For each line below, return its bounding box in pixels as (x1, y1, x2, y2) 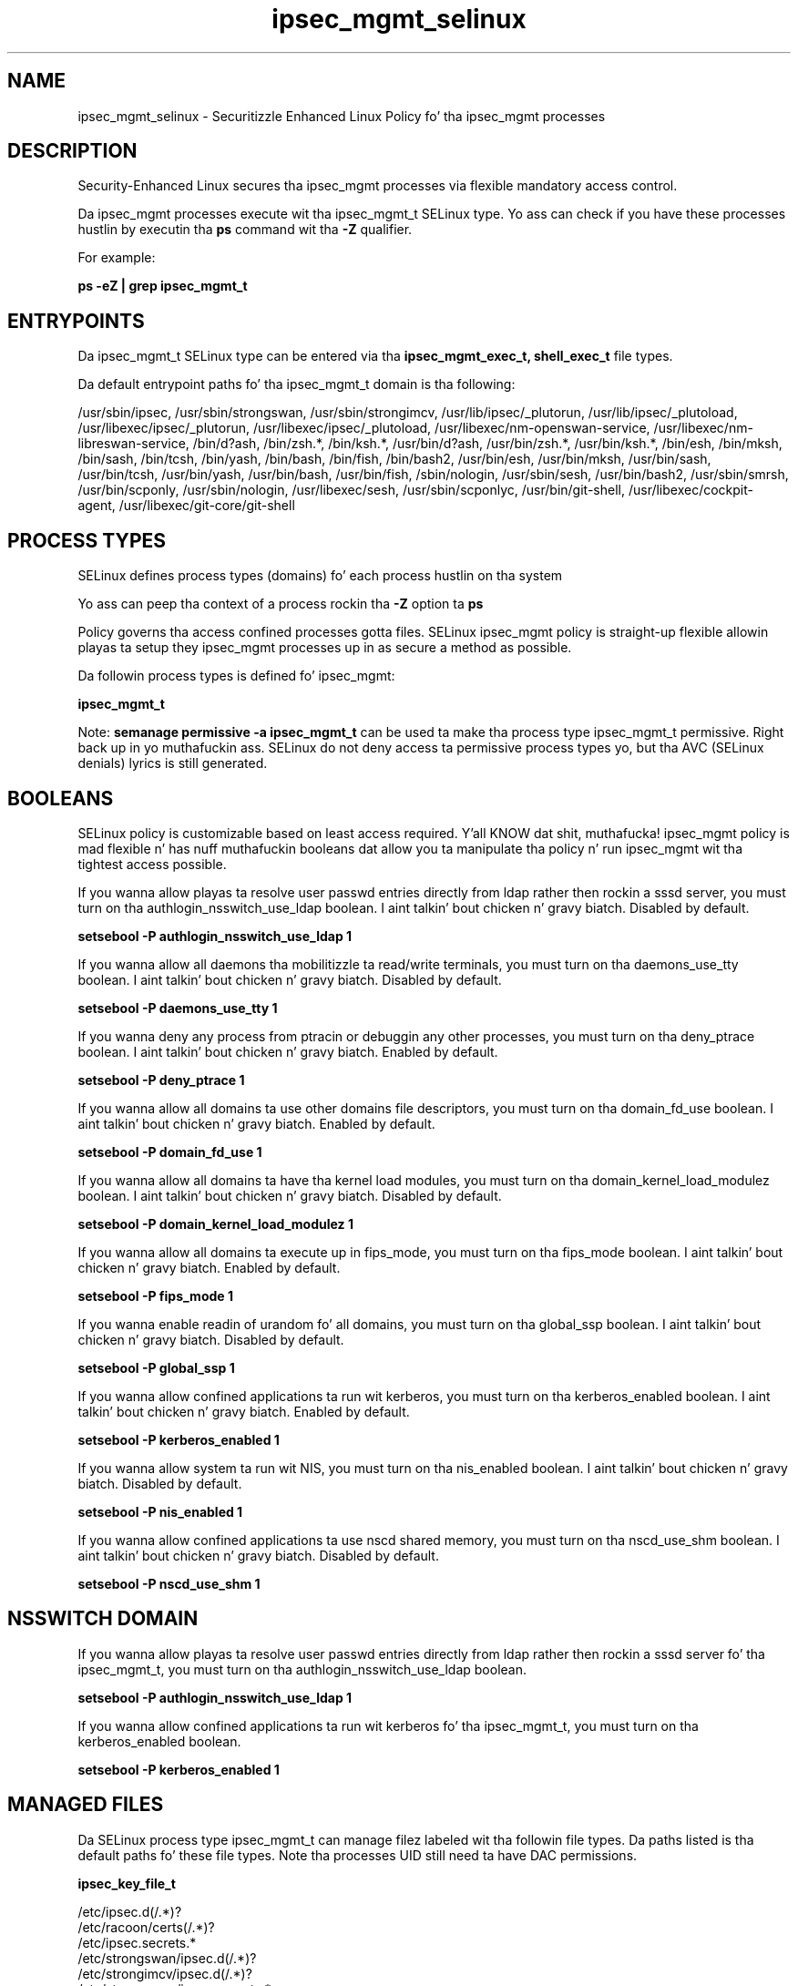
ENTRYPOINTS (7, 309, 145, 333)
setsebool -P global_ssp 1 (77, 1359, 235, 1376)
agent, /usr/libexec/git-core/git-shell (77, 497, 295, 514)
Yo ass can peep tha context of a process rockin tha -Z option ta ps (77, 596, 484, 612)
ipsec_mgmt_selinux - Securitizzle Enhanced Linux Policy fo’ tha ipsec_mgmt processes (77, 107, 606, 124)
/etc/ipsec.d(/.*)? (77, 1903, 182, 1919)
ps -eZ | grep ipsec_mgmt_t (77, 278, 248, 294)
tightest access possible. (77, 855, 227, 872)
